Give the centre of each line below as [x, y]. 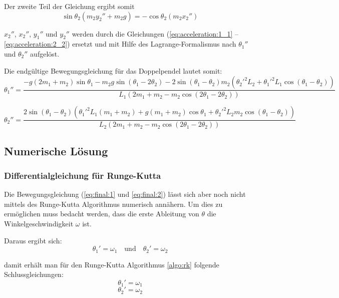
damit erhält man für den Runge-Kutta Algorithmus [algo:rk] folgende [112, 264]
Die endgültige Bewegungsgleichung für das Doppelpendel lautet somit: [113, 70]
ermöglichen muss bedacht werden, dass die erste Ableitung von [102, 214]
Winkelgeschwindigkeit [39, 224]
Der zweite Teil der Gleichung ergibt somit [69, 6]
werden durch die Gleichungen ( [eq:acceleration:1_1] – [155, 33]
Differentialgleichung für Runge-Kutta [83, 175]
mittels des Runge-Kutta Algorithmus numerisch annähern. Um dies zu [113, 204]
